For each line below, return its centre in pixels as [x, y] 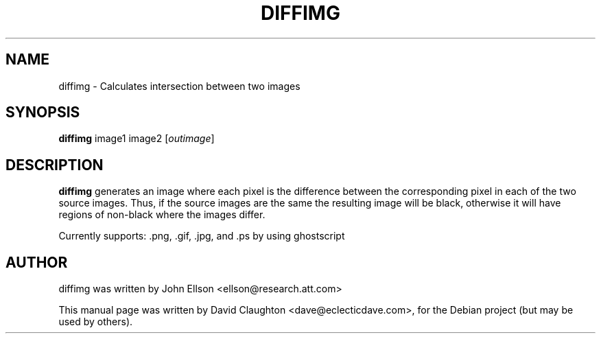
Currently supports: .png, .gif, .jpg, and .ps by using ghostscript [202, 236]
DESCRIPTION [55, 165]
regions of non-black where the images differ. [162, 215]
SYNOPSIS [43, 113]
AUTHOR [37, 262]
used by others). [96, 322]
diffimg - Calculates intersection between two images [179, 86]
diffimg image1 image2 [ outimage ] [137, 139]
